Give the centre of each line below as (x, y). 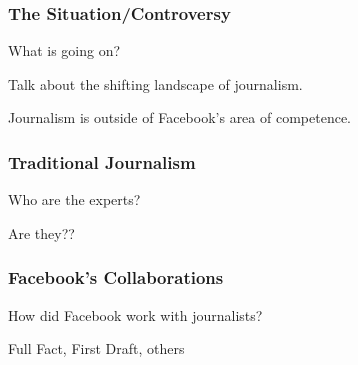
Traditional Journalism (102, 161)
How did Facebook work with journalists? (135, 314)
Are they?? (41, 232)
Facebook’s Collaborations (116, 277)
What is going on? (64, 50)
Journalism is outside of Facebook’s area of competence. (179, 117)
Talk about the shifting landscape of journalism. (155, 83)
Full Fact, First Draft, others (96, 348)
